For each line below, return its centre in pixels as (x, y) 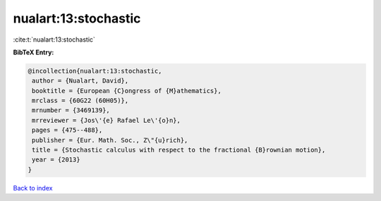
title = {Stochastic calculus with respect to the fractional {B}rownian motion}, (179, 150)
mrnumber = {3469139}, (71, 110)
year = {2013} (56, 160)
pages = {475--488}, (67, 130)
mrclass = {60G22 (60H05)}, (80, 101)
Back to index (33, 188)
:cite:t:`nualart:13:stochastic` (54, 39)
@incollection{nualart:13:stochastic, (95, 71)
